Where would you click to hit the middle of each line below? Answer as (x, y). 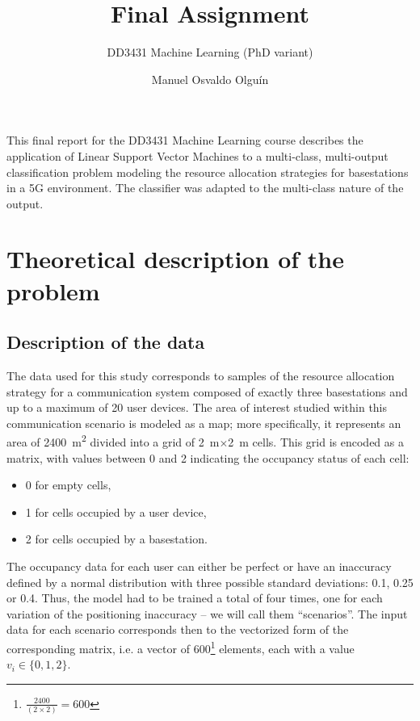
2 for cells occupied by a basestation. (116, 539)
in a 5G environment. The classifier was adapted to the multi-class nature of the (205, 188)
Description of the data (106, 342)
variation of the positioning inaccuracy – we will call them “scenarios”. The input (207, 613)
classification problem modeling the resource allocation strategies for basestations (208, 172)
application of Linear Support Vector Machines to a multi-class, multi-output (197, 155)
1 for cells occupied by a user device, (116, 511)
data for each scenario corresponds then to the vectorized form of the (178, 629)
